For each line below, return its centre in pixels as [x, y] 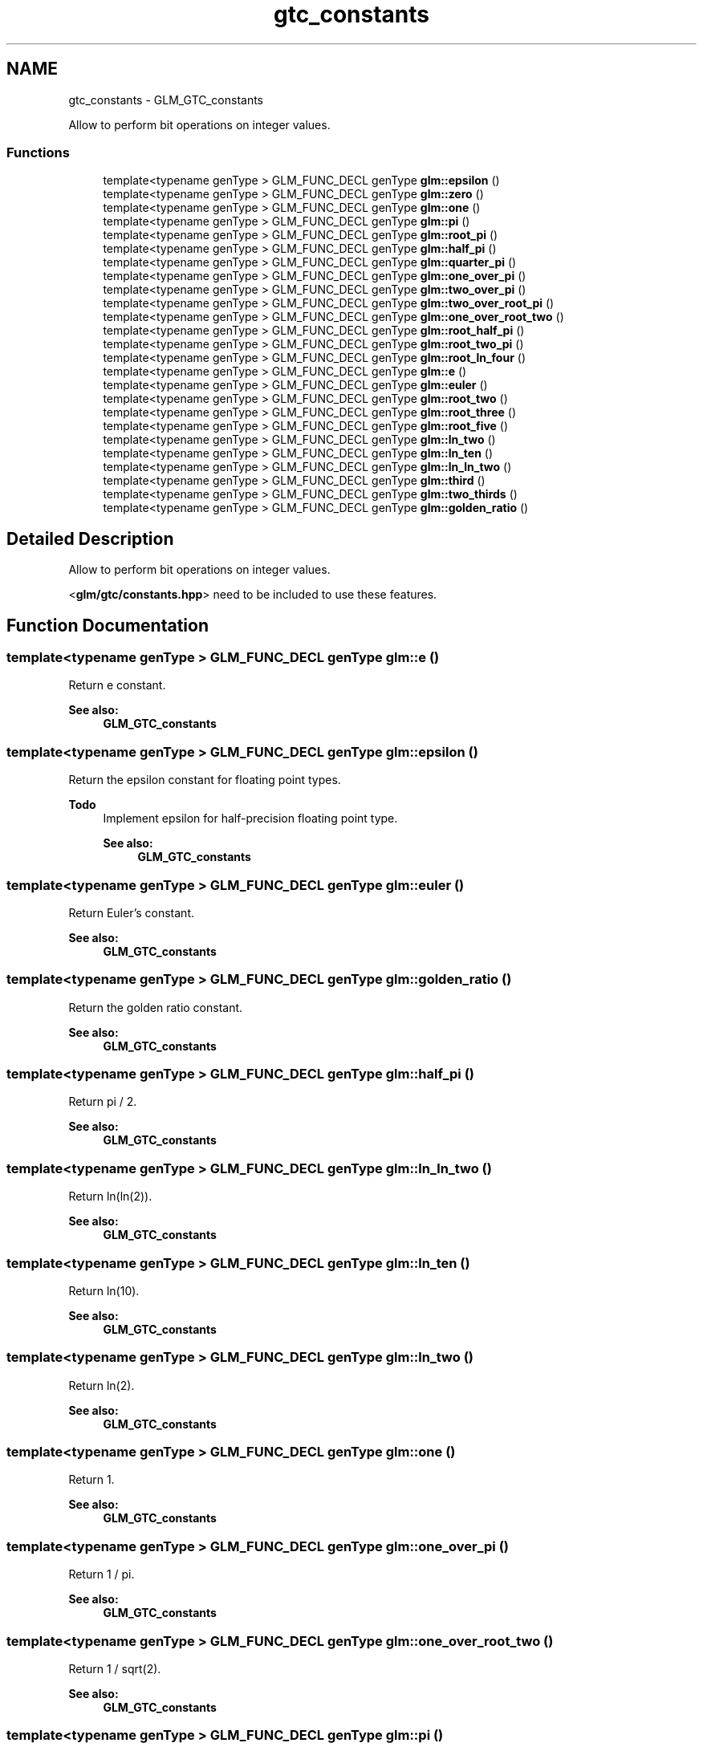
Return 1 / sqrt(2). [115, 1668]
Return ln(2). [102, 1385]
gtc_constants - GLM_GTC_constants [166, 100]
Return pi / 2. [103, 1102]
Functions [38, 152]
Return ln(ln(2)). [110, 1196]
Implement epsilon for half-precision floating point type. [250, 819]
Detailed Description [90, 538]
